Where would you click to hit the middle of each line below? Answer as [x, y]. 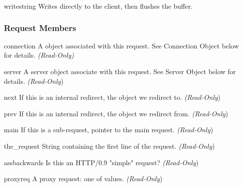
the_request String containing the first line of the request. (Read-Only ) [109, 146]
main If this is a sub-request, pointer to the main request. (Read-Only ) [109, 130]
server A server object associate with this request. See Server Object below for [120, 71]
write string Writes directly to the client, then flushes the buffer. [98, 6]
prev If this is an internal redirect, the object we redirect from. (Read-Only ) [116, 113]
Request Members [40, 27]
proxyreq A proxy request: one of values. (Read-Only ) [83, 179]
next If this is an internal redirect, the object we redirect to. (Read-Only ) [112, 97]
